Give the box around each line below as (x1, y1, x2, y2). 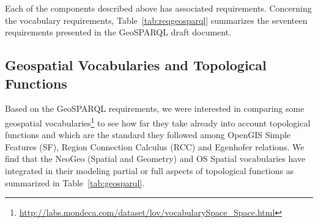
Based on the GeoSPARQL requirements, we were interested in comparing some (5, 102, 305, 115)
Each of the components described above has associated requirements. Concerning (5, 2, 312, 14)
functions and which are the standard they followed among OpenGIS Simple (5, 128, 291, 141)
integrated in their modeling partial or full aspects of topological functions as (5, 164, 294, 177)
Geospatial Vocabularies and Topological (5, 56, 267, 75)
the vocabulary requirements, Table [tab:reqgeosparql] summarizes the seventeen (5, 13, 308, 26)
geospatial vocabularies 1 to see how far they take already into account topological (5, 114, 311, 129)
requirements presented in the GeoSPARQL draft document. (5, 26, 232, 38)
